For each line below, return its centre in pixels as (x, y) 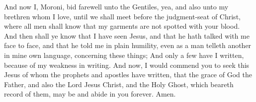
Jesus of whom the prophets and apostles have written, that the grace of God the (128, 75)
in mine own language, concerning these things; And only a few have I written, (124, 55)
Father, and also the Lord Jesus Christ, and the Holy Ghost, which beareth (119, 84)
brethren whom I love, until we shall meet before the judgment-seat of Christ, (122, 16)
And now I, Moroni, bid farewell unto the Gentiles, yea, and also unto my (116, 6)
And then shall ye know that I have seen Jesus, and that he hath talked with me (127, 35)
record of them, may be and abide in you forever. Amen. (90, 94)
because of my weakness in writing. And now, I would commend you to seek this (127, 65)
